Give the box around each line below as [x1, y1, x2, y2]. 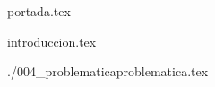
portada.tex [7, 2, 71, 20]
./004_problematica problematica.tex [7, 62, 209, 81]
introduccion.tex [7, 31, 97, 50]
